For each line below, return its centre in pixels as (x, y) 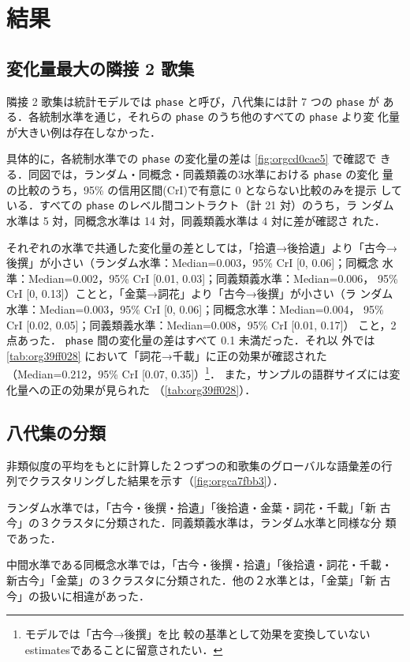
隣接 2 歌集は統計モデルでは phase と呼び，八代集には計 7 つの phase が (193, 101)
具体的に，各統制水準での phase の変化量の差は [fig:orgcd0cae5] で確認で (192, 158)
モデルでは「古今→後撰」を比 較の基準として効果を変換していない (198, 634)
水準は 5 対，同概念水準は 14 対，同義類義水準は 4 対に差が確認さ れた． (196, 221)
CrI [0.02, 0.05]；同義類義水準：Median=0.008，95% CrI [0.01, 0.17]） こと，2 (201, 324)
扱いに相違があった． (94, 595)
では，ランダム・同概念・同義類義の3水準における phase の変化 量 (222, 174)
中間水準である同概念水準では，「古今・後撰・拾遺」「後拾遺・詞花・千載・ (199, 564)
